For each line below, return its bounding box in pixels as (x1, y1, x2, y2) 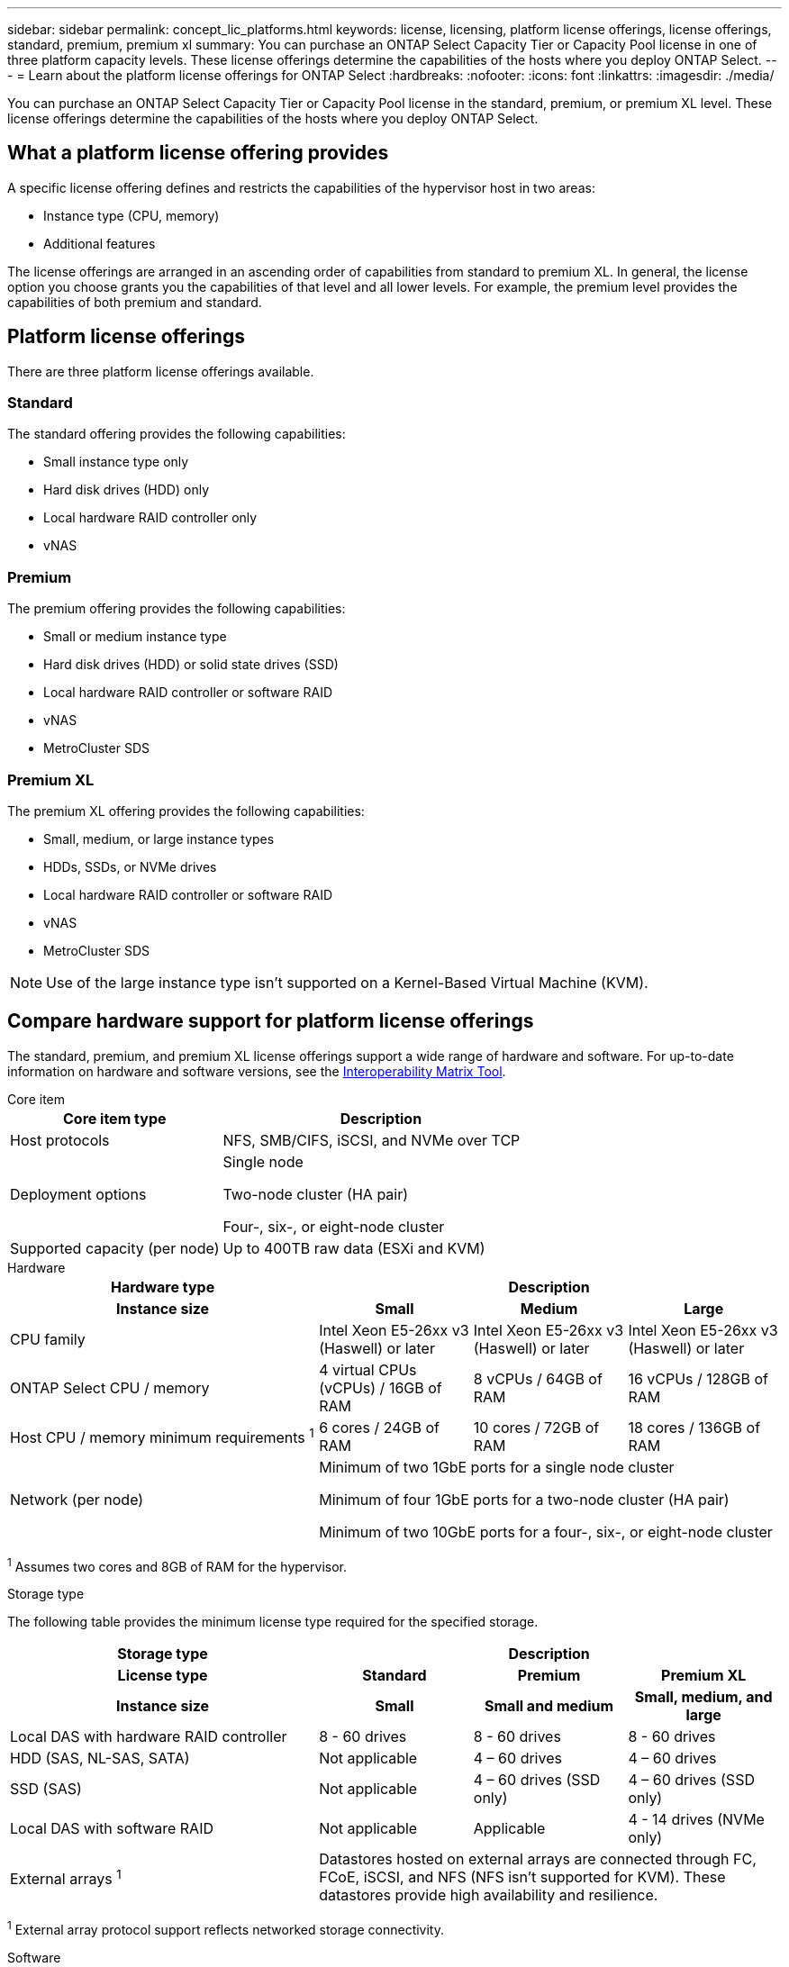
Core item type (62, 1109, 167, 1128)
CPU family (10, 1329, 86, 1348)
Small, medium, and (634, 1688, 773, 1707)
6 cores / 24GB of (319, 1418, 440, 1437)
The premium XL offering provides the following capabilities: (7, 802, 365, 819)
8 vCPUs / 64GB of (473, 1369, 603, 1388)
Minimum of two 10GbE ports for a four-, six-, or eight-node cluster (319, 1522, 773, 1541)
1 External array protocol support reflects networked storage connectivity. (7, 1919, 444, 1938)
